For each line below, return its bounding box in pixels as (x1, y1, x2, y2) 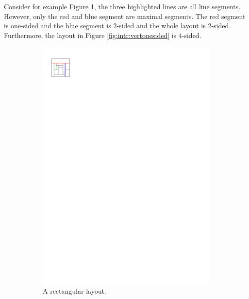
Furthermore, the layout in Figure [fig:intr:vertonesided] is (4, 30, 177, 40)
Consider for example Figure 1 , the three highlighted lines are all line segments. (4, 1, 241, 11)
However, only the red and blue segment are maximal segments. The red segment (4, 11, 246, 21)
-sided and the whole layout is (116, 20, 206, 31)
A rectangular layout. (43, 285, 106, 296)
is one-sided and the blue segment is (4, 20, 111, 31)
